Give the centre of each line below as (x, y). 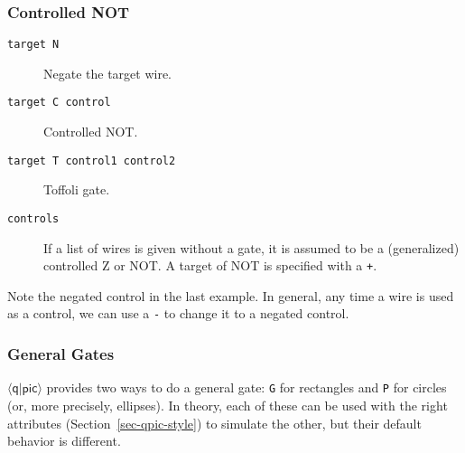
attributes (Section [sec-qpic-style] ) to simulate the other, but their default (214, 423)
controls (33, 218)
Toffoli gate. (77, 189)
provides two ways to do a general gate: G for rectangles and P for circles (246, 387)
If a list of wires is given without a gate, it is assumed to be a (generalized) (251, 247)
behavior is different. (64, 441)
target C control (59, 103)
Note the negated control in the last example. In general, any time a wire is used (231, 295)
